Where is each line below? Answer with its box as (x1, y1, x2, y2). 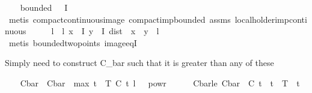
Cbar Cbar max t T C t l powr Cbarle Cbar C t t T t (20, 76, 300, 89)
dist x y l (109, 25, 159, 37)
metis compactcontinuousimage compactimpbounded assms (8, 13, 231, 25)
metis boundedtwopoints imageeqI (8, 36, 137, 49)
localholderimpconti (234, 13, 307, 25)
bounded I (20, 1, 68, 13)
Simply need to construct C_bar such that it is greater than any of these (5, 56, 274, 69)
